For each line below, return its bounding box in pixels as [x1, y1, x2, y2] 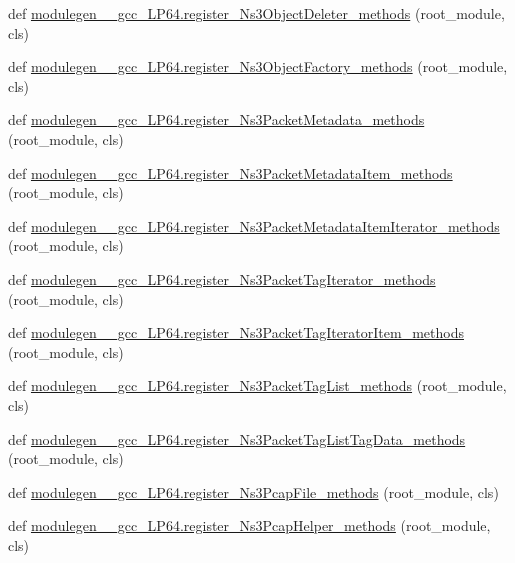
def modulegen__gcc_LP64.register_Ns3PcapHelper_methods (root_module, [8, 515, 491, 536]
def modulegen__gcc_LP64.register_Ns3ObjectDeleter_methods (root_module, [8, 3, 505, 23]
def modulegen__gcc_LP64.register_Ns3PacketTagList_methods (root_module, [8, 375, 507, 396]
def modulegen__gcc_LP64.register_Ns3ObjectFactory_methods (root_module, [8, 56, 508, 77]
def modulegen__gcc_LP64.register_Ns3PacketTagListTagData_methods [8, 428, 466, 449]
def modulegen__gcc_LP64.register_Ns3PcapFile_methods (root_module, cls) [8, 481, 499, 502]
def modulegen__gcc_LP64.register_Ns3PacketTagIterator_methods [8, 268, 436, 289]
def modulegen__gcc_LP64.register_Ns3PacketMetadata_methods [8, 109, 425, 130]
